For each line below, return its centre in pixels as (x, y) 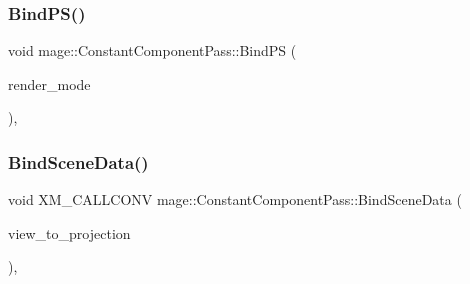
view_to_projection (69, 232)
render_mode (49, 83)
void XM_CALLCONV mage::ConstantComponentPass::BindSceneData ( (235, 199)
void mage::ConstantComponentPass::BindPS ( (152, 50)
